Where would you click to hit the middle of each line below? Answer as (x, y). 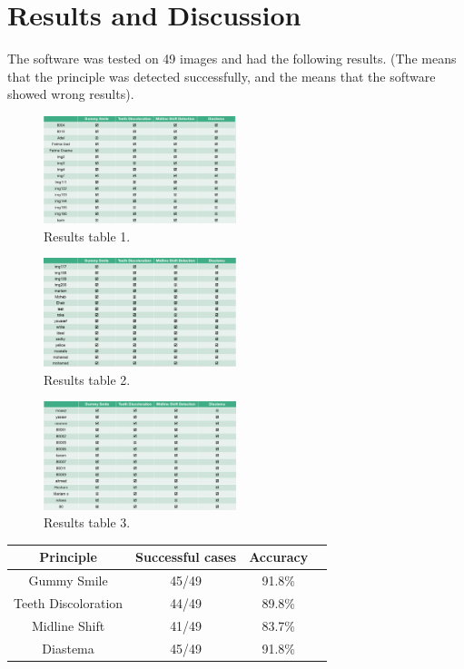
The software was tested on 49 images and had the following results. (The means (232, 59)
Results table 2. (87, 379)
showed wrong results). (71, 94)
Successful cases (186, 557)
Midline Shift (68, 625)
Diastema (68, 648)
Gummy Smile (68, 580)
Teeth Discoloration (69, 602)
